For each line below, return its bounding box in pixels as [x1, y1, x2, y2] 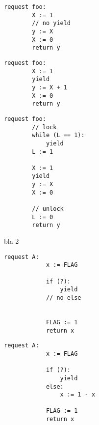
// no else [46, 294, 81, 301]
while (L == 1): [32, 132, 85, 139]
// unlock [32, 205, 64, 213]
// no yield [32, 20, 71, 27]
